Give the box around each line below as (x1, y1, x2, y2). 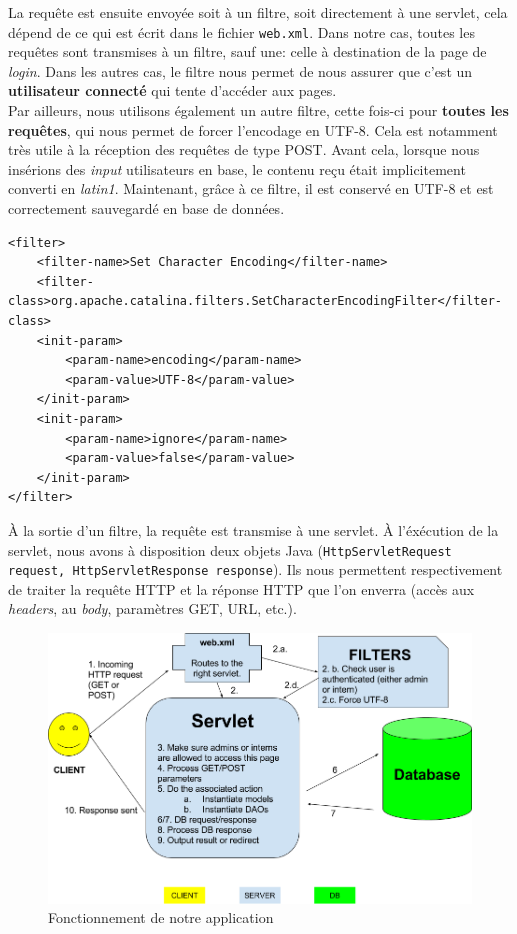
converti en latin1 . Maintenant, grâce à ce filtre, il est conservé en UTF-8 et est (8, 178, 494, 199)
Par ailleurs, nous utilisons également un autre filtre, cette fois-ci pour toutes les (8, 100, 509, 121)
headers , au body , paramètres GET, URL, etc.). (8, 598, 297, 619)
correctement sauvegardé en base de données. (8, 198, 285, 218)
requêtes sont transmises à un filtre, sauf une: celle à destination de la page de (8, 41, 487, 62)
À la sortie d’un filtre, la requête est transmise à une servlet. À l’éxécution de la (8, 519, 499, 540)
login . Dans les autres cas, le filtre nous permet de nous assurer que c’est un (8, 60, 473, 81)
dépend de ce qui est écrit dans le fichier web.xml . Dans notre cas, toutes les (8, 21, 475, 42)
